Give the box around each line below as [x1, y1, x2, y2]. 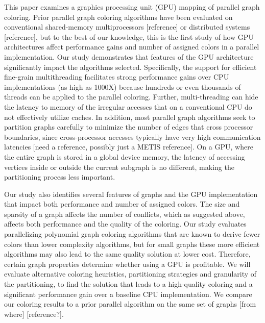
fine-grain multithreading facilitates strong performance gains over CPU [4, 71, 229, 82]
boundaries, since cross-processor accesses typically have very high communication [4, 131, 261, 142]
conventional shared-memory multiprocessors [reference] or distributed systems [4, 21, 250, 32]
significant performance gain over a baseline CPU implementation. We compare [4, 288, 252, 299]
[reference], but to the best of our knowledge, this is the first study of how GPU [4, 31, 254, 42]
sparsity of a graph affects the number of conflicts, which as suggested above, [4, 208, 245, 219]
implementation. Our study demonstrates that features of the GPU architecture [4, 51, 254, 62]
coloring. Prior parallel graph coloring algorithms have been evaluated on [4, 11, 233, 22]
